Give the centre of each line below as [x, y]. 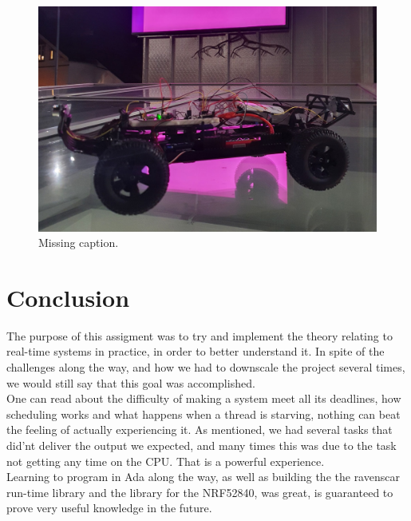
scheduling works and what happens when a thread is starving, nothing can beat [204, 414]
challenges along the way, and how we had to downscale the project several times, [206, 367]
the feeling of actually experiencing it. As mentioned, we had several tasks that [200, 430]
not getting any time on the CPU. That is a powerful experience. [166, 461]
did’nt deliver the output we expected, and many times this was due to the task [202, 445]
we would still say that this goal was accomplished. [131, 382]
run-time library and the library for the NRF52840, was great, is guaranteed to [200, 492]
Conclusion [68, 297]
